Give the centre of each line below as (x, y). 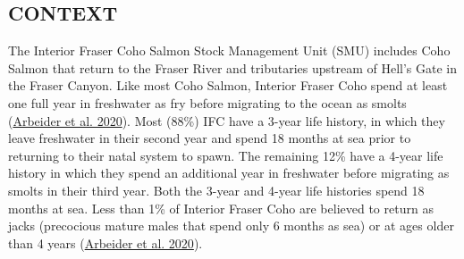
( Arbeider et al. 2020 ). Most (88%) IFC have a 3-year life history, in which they (227, 120)
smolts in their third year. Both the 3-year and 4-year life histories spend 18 (216, 190)
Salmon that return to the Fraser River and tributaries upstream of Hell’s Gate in (233, 67)
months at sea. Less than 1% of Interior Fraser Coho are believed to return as (221, 208)
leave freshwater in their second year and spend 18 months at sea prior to (210, 138)
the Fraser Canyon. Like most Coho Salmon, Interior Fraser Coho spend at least (228, 85)
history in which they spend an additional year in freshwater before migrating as (229, 173)
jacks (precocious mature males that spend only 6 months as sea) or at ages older (231, 226)
